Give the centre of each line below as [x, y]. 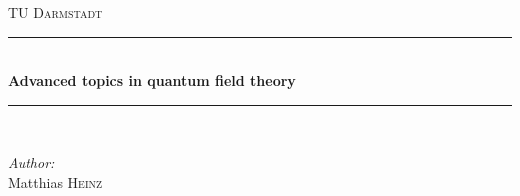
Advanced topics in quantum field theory [152, 80]
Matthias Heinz [55, 181]
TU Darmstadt [55, 12]
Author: [31, 162]
